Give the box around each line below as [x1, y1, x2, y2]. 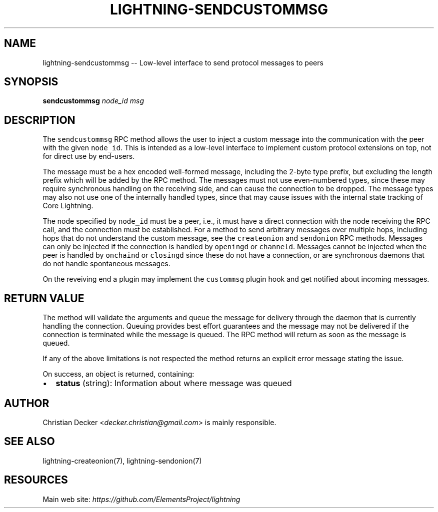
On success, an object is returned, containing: [42, 370, 194, 379]
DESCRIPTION [4, 113, 75, 126]
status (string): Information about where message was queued [55, 378, 292, 389]
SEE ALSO [4, 435, 55, 448]
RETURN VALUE [4, 292, 84, 305]
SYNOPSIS [4, 75, 58, 88]
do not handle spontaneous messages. [42, 259, 170, 268]
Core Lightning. [42, 201, 93, 210]
